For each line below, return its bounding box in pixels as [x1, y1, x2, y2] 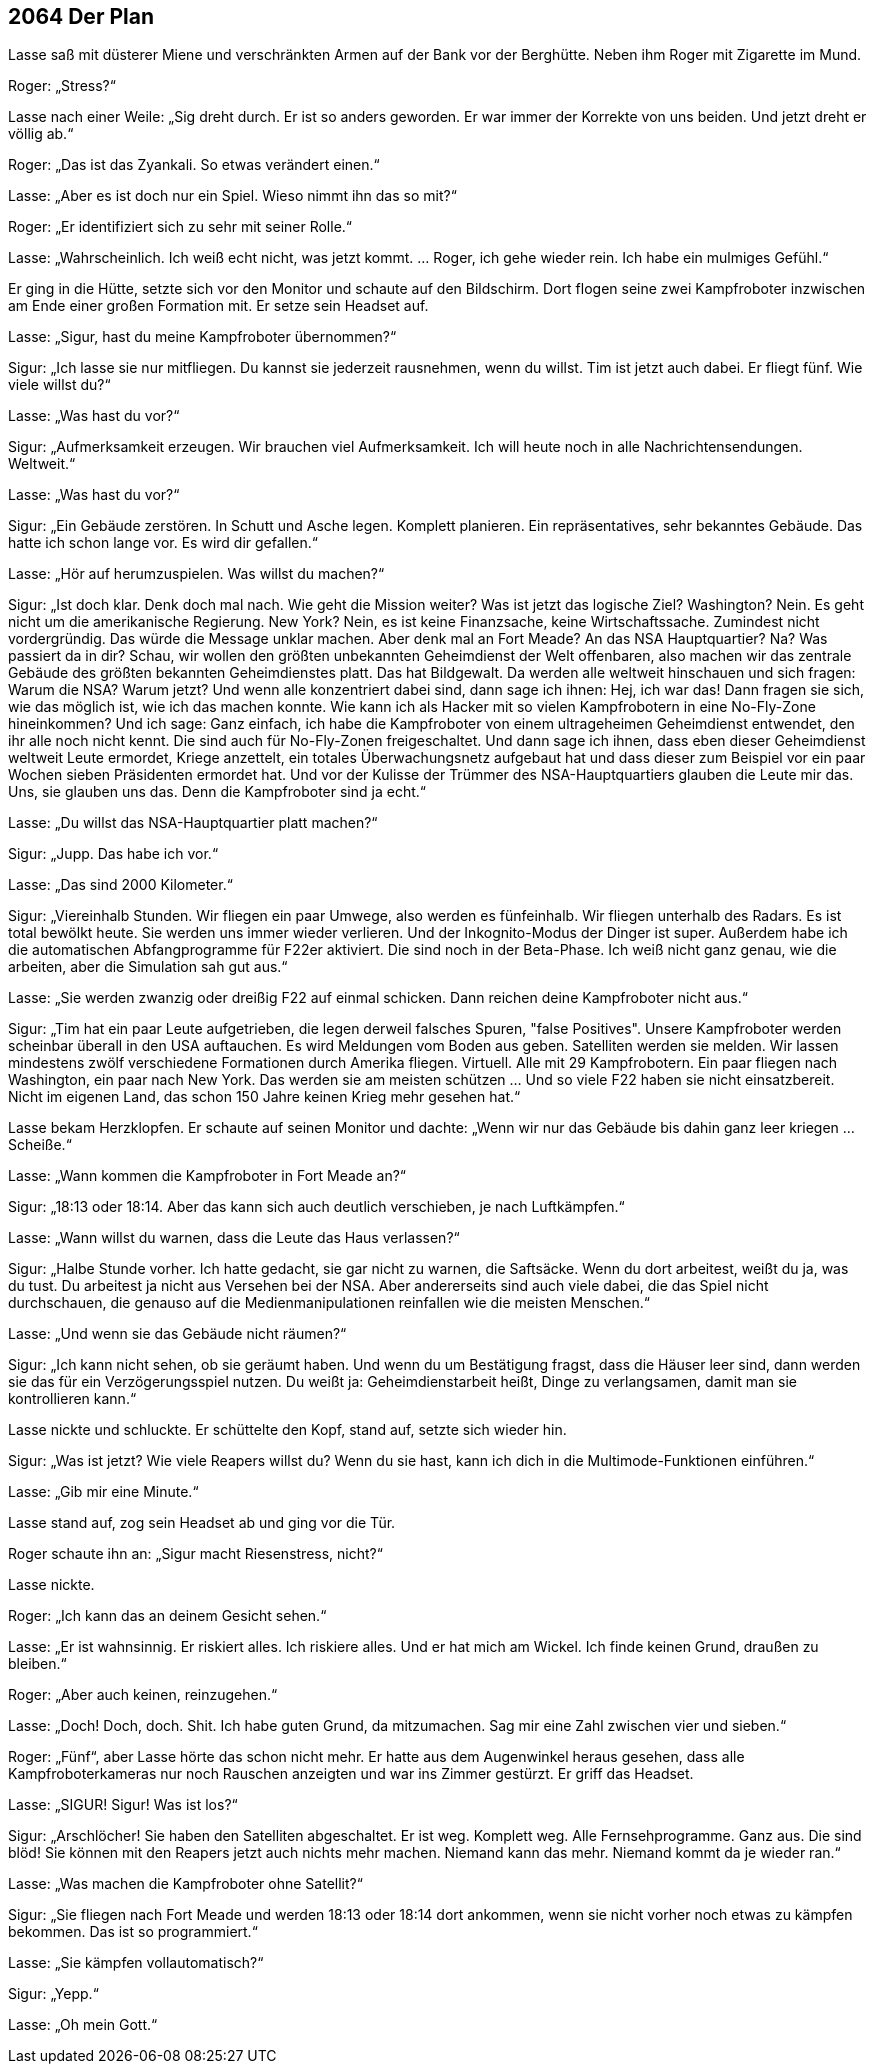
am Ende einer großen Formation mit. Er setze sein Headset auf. [8, 297, 429, 315]
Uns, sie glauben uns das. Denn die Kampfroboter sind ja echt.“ [8, 783, 426, 801]
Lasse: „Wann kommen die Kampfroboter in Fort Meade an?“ [8, 1167, 407, 1185]
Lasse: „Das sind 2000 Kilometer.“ [8, 876, 233, 894]
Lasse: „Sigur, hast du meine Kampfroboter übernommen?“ [8, 328, 397, 346]
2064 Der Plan [8, 4, 154, 29]
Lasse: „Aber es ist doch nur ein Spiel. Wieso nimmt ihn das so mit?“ [8, 187, 457, 205]
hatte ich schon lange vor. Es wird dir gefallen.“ [8, 534, 318, 552]
